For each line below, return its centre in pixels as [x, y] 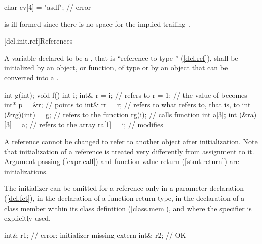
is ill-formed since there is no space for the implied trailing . [97, 24]
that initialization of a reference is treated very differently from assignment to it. [129, 151]
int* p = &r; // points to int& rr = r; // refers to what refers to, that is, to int [127, 105]
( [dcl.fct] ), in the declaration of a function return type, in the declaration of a [124, 198]
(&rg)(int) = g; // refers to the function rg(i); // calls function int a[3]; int [121, 114]
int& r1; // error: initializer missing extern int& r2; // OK [95, 235]
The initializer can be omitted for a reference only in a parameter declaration [124, 188]
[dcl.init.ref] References [39, 41]
